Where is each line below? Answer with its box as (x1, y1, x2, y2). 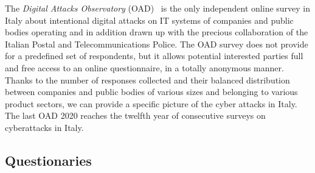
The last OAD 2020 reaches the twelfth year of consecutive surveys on (5, 109, 266, 122)
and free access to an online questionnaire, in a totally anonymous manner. (5, 61, 284, 74)
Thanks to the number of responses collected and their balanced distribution (5, 73, 290, 86)
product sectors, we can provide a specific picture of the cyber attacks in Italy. (5, 97, 297, 110)
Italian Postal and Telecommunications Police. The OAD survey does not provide (5, 37, 308, 50)
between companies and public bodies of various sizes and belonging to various (5, 85, 298, 98)
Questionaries (5, 150, 92, 169)
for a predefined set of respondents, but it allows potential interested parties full (5, 49, 303, 62)
